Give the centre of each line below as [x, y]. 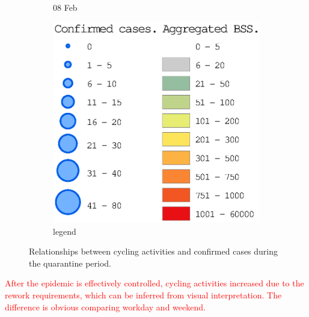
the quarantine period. [70, 263]
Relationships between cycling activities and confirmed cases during [154, 251]
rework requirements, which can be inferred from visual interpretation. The [143, 294]
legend [65, 231]
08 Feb [65, 7]
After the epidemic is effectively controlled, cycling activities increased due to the [154, 283]
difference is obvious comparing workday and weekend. [105, 306]
